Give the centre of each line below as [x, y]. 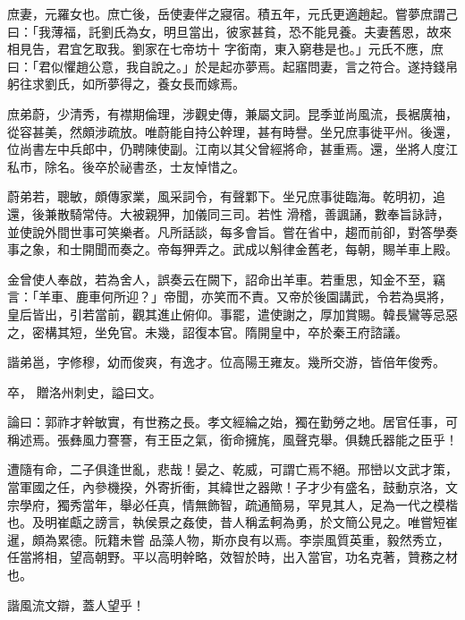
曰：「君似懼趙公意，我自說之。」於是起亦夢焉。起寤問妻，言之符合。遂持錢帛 [232, 66]
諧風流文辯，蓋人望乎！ [76, 604]
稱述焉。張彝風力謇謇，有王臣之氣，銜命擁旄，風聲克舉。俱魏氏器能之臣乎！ [232, 439]
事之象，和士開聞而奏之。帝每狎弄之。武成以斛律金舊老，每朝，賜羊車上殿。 [232, 249]
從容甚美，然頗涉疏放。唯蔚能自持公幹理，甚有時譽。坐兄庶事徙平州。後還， [232, 131]
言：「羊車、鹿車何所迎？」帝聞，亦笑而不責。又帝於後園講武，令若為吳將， [229, 297]
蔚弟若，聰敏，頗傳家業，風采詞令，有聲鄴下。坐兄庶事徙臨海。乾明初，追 [226, 196]
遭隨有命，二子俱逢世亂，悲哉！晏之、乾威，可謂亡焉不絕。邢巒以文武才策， [232, 469]
